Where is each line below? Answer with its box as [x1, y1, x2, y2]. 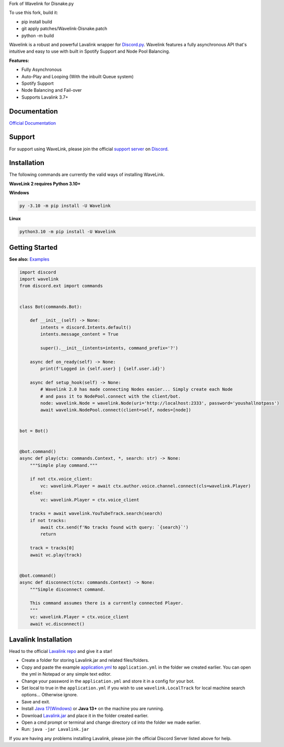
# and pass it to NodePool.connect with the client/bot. [40, 393, 181, 399]
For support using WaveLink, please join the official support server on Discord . [9, 146, 169, 152]
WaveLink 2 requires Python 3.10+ [9, 180, 81, 187]
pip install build [21, 19, 52, 25]
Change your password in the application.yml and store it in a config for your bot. [21, 678, 195, 684]
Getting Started [9, 243, 58, 251]
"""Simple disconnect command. [30, 586, 106, 592]
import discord [19, 269, 56, 275]
